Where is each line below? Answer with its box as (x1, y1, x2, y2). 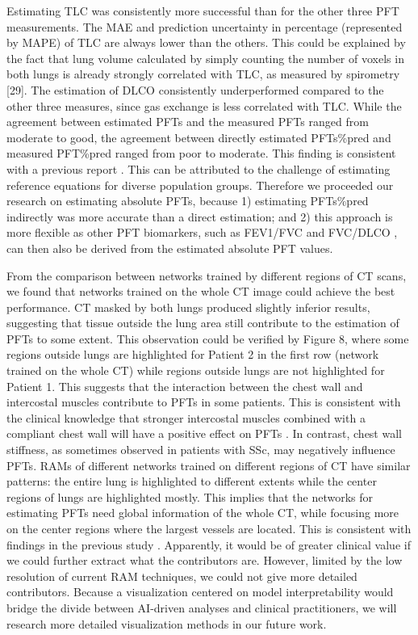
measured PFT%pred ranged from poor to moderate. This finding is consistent (6, 145, 396, 162)
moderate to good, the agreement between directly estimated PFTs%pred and (6, 128, 391, 145)
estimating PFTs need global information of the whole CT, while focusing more (6, 504, 399, 521)
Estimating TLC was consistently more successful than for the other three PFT (6, 2, 399, 19)
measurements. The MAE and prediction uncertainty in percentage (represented (6, 18, 403, 35)
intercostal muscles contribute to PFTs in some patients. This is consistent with (6, 393, 401, 410)
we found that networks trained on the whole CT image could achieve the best (6, 283, 395, 300)
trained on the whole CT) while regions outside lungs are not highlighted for (6, 362, 385, 379)
